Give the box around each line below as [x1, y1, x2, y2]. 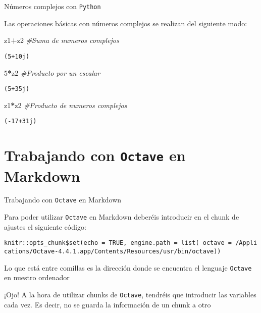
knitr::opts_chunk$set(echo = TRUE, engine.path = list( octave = [4, 239, 232, 247]
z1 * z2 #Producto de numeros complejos [4, 99, 127, 110]
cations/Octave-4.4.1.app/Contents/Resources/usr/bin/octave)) [4, 248, 221, 255]
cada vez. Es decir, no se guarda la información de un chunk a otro [4, 299, 211, 309]
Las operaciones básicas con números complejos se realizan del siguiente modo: [4, 18, 247, 28]
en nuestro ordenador [4, 272, 70, 283]
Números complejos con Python [4, 1, 101, 11]
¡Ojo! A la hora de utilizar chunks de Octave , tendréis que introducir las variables [4, 289, 256, 299]
